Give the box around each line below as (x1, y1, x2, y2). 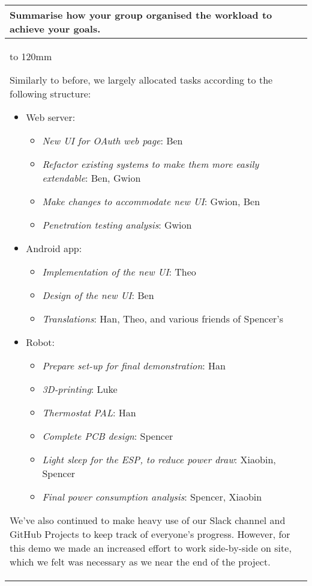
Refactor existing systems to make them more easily (42, 157, 259, 171)
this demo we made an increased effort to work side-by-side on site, (10, 541, 292, 555)
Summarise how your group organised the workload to (10, 8, 272, 22)
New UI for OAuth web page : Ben (42, 134, 183, 147)
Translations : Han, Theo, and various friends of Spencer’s (42, 312, 284, 325)
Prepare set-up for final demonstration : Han (42, 359, 226, 372)
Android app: (26, 241, 82, 255)
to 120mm (10, 49, 52, 63)
